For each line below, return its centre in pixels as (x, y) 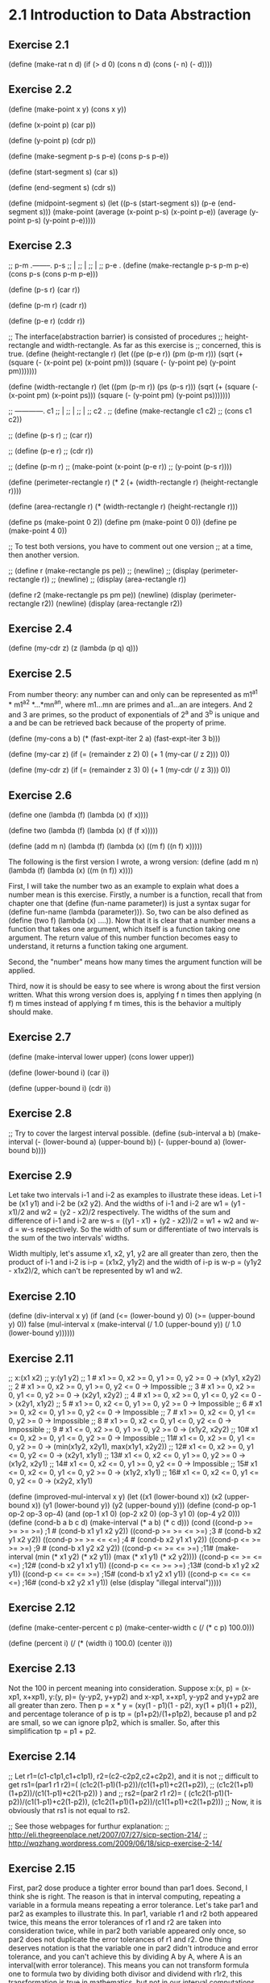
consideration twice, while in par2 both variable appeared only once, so (127, 1931)
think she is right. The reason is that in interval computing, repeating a (125, 1896)
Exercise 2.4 (40, 629)
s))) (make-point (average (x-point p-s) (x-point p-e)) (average (143, 211)
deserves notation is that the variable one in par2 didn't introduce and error (133, 1948)
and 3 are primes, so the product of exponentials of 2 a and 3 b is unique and (134, 713)
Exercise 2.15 (42, 1869)
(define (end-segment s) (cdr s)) (62, 187)
